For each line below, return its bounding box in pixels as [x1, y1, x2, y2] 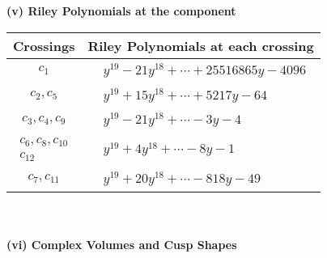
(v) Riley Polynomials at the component [6, 2, 236, 19]
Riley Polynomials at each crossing [87, 36, 314, 55]
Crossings [13, 36, 75, 55]
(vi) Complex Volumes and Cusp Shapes [6, 236, 237, 253]
